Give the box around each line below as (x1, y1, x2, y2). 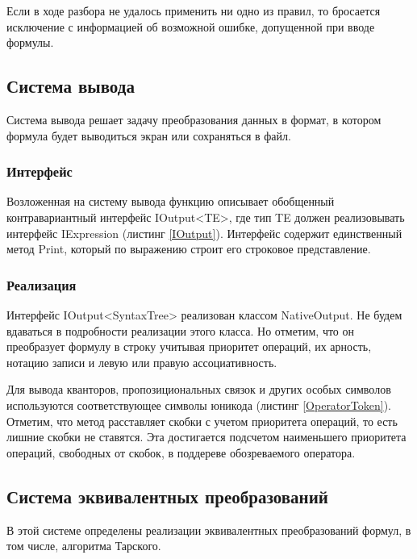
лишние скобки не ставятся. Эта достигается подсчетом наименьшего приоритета (6, 428, 407, 445)
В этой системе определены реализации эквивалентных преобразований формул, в (6, 521, 411, 538)
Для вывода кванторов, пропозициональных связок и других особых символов (6, 381, 391, 398)
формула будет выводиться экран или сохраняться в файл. (6, 127, 291, 144)
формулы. (6, 34, 54, 51)
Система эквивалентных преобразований (6, 483, 328, 508)
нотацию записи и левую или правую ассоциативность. (6, 353, 277, 370)
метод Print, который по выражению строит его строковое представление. (6, 240, 371, 257)
